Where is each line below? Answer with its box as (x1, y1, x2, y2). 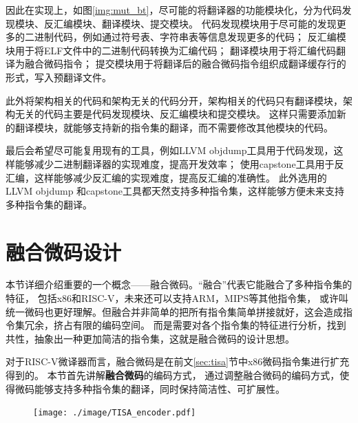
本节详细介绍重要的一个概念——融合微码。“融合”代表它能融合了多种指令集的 (6, 277, 352, 292)
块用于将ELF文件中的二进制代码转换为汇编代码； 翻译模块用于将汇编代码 (6, 43, 337, 57)
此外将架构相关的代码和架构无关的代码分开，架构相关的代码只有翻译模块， (6, 93, 343, 107)
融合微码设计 (6, 237, 122, 265)
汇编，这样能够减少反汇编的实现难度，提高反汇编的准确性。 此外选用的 (6, 170, 327, 184)
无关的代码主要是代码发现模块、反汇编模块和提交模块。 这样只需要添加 (14, 107, 337, 121)
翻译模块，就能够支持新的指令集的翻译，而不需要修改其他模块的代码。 (14, 120, 333, 134)
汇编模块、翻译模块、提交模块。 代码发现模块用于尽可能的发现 (53, 16, 337, 30)
